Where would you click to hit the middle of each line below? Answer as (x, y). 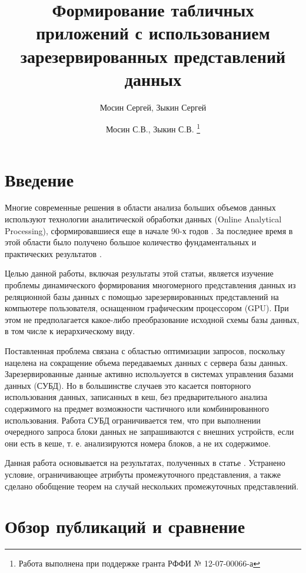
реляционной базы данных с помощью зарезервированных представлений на (142, 296)
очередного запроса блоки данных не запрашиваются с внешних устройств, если (149, 432)
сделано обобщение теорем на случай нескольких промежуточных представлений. (152, 486)
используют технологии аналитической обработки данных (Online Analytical (143, 219)
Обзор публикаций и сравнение (125, 526)
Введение (39, 179)
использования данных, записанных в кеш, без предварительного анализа (136, 397)
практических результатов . (53, 253)
